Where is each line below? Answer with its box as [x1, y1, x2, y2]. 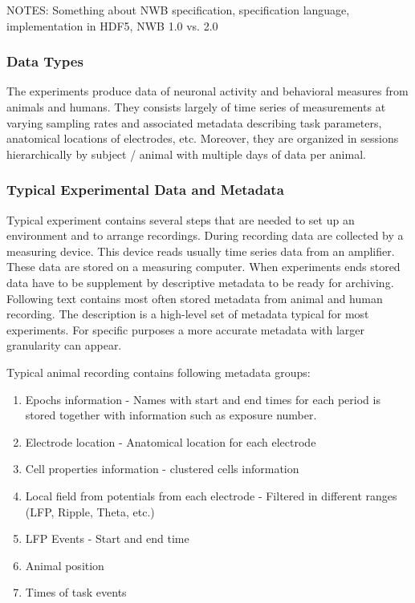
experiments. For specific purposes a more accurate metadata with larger [6, 321, 365, 338]
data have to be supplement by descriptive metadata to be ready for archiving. [6, 273, 394, 290]
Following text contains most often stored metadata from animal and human [6, 289, 383, 306]
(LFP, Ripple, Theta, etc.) [25, 503, 155, 520]
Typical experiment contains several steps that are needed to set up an [6, 211, 355, 228]
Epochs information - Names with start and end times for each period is [25, 391, 380, 407]
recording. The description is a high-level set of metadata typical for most [6, 306, 369, 322]
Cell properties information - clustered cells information [25, 460, 299, 477]
